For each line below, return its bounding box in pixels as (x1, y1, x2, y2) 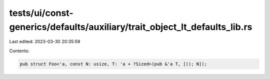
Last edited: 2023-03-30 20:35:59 (9, 39, 80, 45)
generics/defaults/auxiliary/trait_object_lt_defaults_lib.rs (9, 21, 252, 32)
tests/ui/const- (9, 7, 73, 18)
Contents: (9, 48, 29, 54)
